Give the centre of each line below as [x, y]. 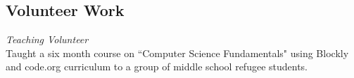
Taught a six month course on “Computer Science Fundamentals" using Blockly [177, 53]
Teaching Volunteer [47, 39]
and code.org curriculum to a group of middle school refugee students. [157, 67]
